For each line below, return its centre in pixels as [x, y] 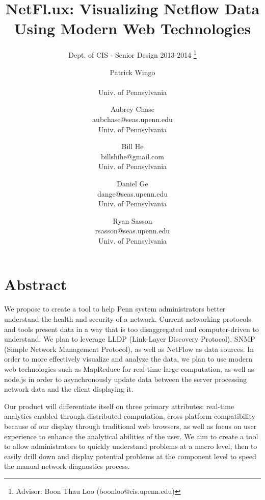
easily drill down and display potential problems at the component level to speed [130, 456]
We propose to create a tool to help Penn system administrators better [115, 309]
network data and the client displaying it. [69, 389]
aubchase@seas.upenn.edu [132, 119]
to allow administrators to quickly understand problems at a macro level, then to [131, 446]
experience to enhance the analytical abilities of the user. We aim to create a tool [131, 436]
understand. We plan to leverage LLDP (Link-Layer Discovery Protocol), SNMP [130, 339]
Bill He [132, 146]
